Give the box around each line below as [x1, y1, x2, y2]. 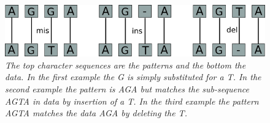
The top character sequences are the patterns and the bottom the [5, 58, 246, 71]
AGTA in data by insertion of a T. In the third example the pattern [5, 94, 259, 107]
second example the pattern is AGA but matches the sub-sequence [5, 83, 249, 95]
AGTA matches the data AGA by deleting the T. [5, 106, 187, 119]
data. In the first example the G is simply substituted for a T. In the [5, 70, 261, 83]
